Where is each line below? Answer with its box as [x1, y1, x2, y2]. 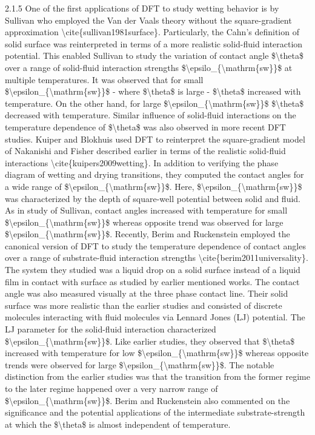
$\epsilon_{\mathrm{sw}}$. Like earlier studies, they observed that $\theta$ [5, 334, 295, 347]
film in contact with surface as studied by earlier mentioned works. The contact [5, 275, 300, 288]
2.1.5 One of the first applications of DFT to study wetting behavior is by [5, 2, 279, 14]
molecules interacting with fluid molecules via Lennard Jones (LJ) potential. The [5, 311, 305, 323]
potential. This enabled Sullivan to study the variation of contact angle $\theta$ [5, 49, 303, 62]
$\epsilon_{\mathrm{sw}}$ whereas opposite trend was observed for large [5, 215, 283, 228]
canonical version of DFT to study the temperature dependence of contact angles [5, 239, 306, 252]
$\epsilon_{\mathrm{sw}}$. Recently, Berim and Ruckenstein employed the [5, 228, 290, 240]
